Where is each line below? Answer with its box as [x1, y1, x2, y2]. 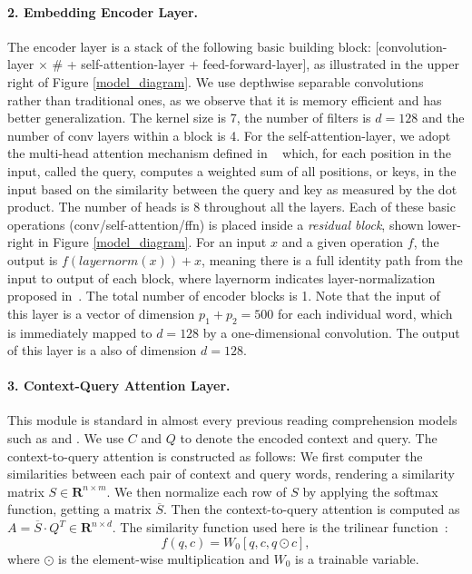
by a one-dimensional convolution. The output [202, 322, 460, 341]
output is [7, 250, 58, 269]
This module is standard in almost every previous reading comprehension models [7, 411, 457, 430]
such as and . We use [7, 429, 124, 448]
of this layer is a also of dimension [7, 341, 197, 360]
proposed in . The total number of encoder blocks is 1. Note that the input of [7, 286, 440, 305]
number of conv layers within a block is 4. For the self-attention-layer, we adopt [7, 125, 451, 144]
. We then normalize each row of [106, 481, 287, 500]
